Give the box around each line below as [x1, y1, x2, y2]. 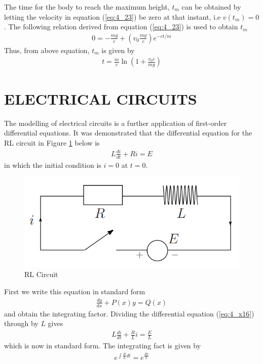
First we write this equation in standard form [4, 286, 145, 296]
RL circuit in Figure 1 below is [4, 137, 100, 148]
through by [4, 318, 39, 329]
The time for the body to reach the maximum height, [4, 2, 170, 12]
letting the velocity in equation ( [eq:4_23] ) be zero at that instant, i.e [4, 11, 221, 22]
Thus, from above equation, [4, 44, 90, 55]
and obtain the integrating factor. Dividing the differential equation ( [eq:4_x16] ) [4, 308, 254, 318]
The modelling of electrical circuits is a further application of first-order [4, 117, 227, 128]
